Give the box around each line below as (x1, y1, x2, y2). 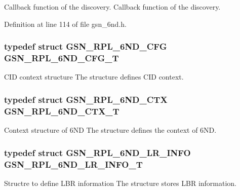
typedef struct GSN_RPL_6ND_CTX (4, 93, 168, 105)
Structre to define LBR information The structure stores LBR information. (4, 177, 237, 188)
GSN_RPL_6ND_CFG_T (4, 52, 119, 64)
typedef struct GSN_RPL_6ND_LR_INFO (4, 146, 191, 159)
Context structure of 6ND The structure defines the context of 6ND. (4, 125, 217, 135)
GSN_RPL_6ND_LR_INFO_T (4, 158, 143, 170)
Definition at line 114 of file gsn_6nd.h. (4, 18, 127, 29)
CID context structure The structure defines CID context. (4, 71, 184, 82)
